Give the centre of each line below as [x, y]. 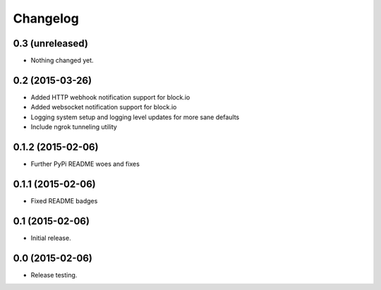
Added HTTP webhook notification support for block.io [110, 97]
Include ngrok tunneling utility [74, 127]
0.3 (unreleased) [50, 43]
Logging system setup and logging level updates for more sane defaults [135, 117]
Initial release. [51, 238]
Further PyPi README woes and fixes [85, 164]
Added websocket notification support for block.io [104, 107]
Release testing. [54, 274]
